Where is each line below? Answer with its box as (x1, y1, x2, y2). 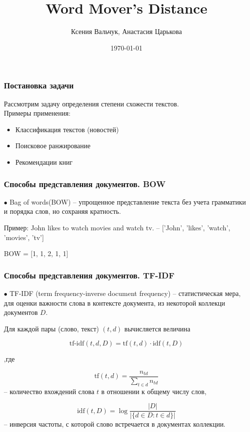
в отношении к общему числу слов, (101, 386, 207, 396)
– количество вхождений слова (4, 386, 94, 396)
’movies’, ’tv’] (4, 232, 44, 242)
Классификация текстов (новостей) (15, 124, 119, 134)
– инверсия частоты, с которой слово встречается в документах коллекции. (4, 419, 226, 429)
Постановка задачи (4, 79, 74, 91)
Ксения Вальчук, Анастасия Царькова (71, 26, 182, 36)
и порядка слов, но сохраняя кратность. (4, 206, 121, 216)
